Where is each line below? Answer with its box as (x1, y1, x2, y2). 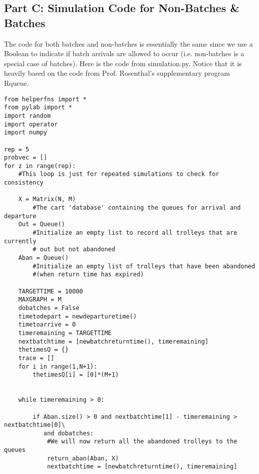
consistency (4, 179, 44, 187)
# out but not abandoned (33, 246, 115, 253)
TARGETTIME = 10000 (18, 287, 83, 295)
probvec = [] (4, 154, 47, 162)
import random (4, 112, 51, 119)
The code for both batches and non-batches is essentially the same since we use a (4, 38, 253, 49)
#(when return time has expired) (33, 271, 144, 278)
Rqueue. (4, 77, 29, 88)
